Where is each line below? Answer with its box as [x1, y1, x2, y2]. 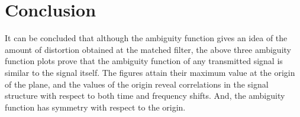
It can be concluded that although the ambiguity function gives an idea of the [5, 32, 288, 44]
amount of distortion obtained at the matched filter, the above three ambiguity [5, 43, 291, 55]
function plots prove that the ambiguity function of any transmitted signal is [5, 55, 283, 67]
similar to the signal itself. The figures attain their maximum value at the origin [5, 66, 295, 78]
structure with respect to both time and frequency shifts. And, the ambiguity [5, 89, 285, 102]
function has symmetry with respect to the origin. [5, 101, 186, 113]
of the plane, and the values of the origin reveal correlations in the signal [5, 78, 269, 90]
